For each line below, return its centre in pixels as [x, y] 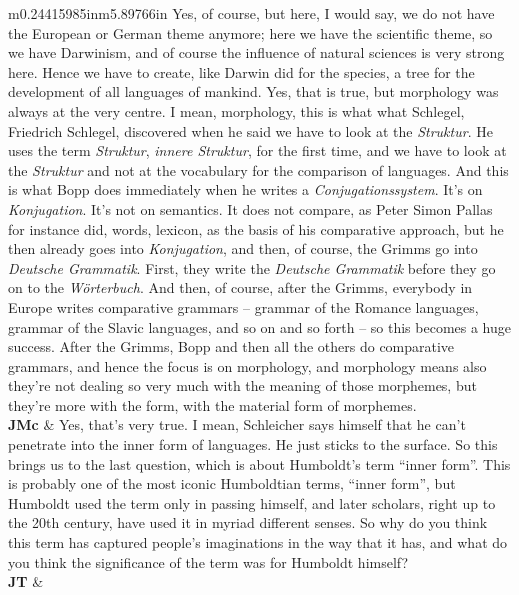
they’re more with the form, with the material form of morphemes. [212, 404]
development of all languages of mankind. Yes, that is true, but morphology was [253, 91]
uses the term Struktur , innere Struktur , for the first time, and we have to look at [257, 150]
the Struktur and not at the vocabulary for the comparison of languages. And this [258, 169]
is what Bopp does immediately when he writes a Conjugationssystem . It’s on [245, 189]
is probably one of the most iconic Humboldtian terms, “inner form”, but [232, 483]
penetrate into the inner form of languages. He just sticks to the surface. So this [253, 444]
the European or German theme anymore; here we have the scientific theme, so [250, 32]
